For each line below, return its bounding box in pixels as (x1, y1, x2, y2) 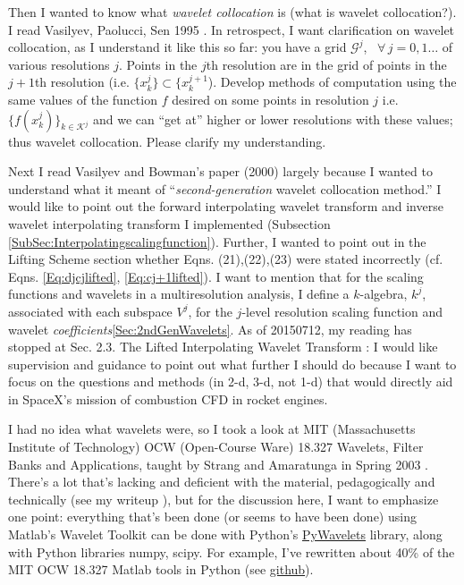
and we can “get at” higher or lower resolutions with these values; (93, 109, 453, 128)
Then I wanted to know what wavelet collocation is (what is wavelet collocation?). (8, 3, 457, 21)
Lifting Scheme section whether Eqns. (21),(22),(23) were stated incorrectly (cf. (8, 250, 443, 268)
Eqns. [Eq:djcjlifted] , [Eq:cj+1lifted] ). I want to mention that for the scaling (8, 267, 424, 285)
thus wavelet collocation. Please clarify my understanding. (8, 131, 326, 150)
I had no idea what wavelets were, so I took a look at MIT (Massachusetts (8, 420, 416, 438)
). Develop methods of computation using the (207, 72, 457, 91)
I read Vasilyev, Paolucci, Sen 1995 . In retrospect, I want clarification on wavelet (8, 20, 455, 38)
